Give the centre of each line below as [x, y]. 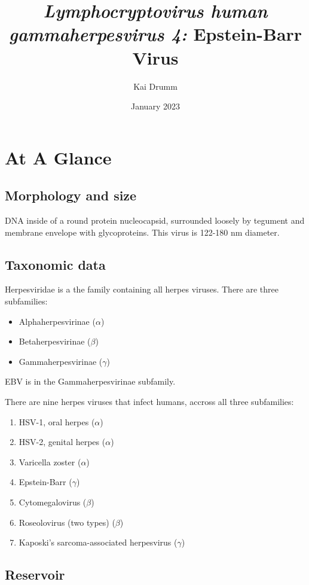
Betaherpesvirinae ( [55, 341]
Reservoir [35, 575]
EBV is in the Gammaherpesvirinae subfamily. [90, 381]
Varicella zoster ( [50, 461]
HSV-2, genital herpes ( [62, 442]
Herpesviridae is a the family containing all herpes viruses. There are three [142, 289]
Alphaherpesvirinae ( [57, 321]
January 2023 [155, 106]
